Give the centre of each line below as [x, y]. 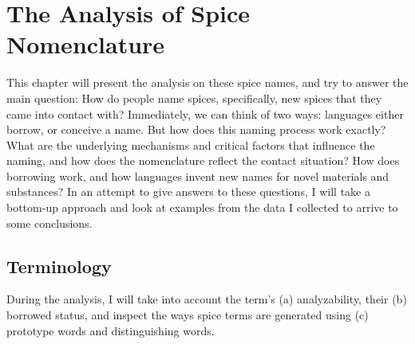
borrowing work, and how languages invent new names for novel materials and [198, 176]
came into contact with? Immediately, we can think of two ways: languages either [205, 113]
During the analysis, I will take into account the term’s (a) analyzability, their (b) [207, 299]
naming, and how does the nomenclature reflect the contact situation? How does [203, 160]
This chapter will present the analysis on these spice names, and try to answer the [207, 82]
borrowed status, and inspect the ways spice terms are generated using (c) [188, 315]
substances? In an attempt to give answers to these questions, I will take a [188, 192]
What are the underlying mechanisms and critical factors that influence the [191, 145]
